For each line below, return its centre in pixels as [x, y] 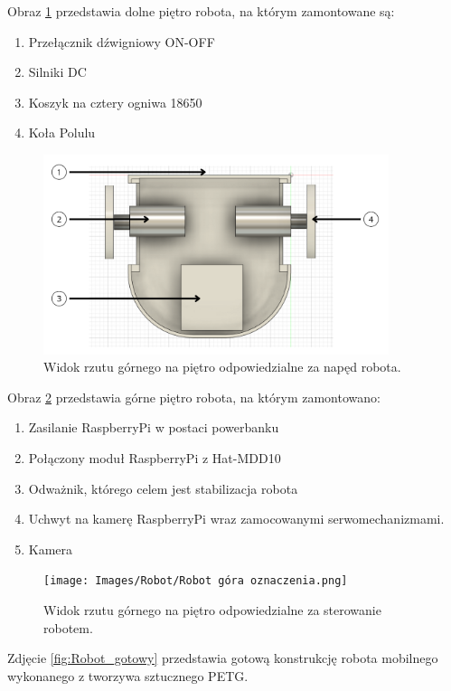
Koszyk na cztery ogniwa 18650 [115, 102]
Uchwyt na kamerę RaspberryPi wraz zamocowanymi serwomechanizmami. [236, 519]
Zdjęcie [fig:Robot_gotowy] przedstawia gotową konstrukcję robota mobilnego [223, 658]
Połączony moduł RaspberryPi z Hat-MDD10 [155, 457]
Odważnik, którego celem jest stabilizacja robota [163, 488]
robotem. [68, 627]
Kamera [51, 549]
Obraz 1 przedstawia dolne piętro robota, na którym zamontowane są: [201, 11]
